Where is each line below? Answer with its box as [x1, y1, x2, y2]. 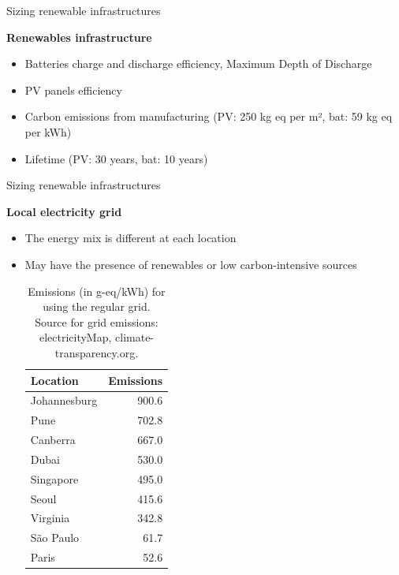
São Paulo [30, 529, 80, 546]
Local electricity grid [6, 203, 122, 219]
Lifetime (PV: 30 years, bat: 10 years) [24, 150, 208, 166]
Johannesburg [30, 392, 98, 409]
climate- [115, 329, 155, 345]
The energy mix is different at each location [24, 230, 237, 246]
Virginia [30, 510, 70, 526]
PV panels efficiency [24, 81, 122, 98]
